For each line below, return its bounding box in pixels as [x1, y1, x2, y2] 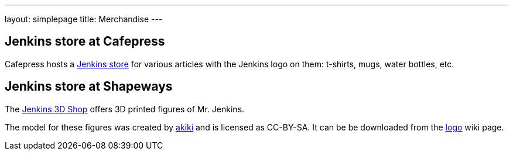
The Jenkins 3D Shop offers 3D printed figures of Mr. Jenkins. [5, 104, 245, 114]
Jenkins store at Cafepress [5, 34, 165, 49]
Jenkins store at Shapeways [5, 79, 173, 94]
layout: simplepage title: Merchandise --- [5, 14, 163, 24]
